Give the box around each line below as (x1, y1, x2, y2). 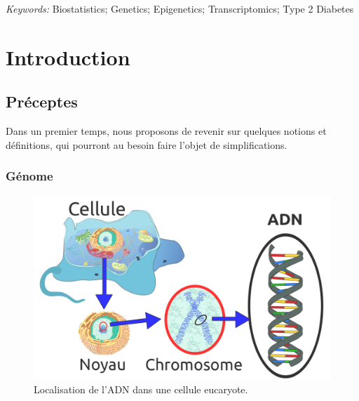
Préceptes (6, 91, 78, 112)
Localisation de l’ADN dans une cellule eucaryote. (34, 381, 248, 396)
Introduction (6, 42, 130, 71)
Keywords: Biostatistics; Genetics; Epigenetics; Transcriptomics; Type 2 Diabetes (6, 1, 354, 15)
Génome (6, 167, 53, 185)
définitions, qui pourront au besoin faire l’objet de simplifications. (6, 137, 287, 152)
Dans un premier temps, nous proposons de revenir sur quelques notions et (6, 124, 327, 138)
